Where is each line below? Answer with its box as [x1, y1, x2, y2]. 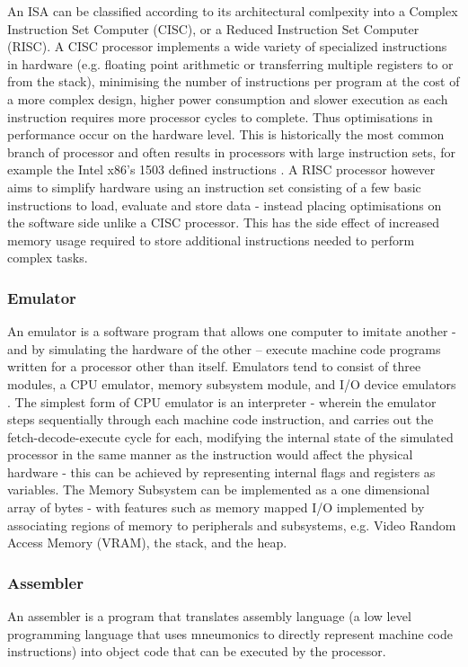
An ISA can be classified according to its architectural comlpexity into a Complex [7, 2, 458, 20]
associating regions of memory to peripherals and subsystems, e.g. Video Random [7, 515, 456, 534]
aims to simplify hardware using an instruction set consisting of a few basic [7, 177, 421, 196]
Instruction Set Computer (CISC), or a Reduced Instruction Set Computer [7, 19, 419, 38]
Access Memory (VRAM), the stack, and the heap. [7, 533, 287, 552]
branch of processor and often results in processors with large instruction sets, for [7, 142, 455, 161]
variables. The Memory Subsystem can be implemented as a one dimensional [7, 480, 430, 499]
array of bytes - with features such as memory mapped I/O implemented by [7, 498, 425, 517]
